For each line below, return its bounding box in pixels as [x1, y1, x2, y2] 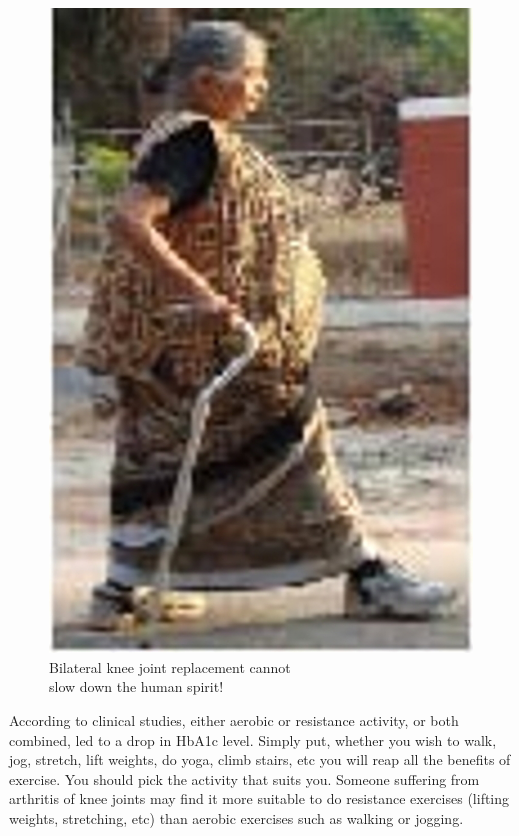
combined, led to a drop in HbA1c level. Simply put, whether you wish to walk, [9, 729, 497, 750]
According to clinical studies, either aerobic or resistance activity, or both [9, 709, 459, 730]
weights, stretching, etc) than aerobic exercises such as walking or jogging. [9, 807, 464, 828]
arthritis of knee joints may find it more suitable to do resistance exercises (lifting [9, 788, 510, 809]
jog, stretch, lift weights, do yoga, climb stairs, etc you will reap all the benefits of [9, 749, 511, 770]
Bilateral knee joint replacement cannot [49, 656, 291, 677]
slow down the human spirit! [49, 676, 224, 697]
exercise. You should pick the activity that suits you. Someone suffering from [9, 768, 480, 789]
